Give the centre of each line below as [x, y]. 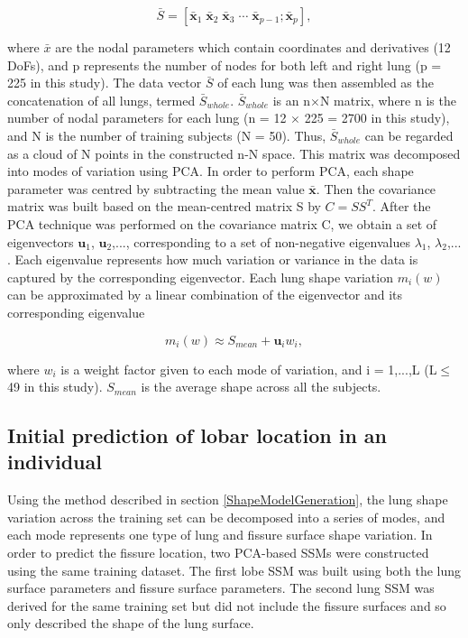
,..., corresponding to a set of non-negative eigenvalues [261, 241]
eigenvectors [41, 241]
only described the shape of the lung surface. [131, 623]
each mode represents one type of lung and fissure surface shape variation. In [220, 535]
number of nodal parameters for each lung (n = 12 [147, 118]
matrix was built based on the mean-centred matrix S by [164, 206]
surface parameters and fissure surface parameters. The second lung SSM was [221, 588]
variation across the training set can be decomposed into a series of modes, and [226, 517]
